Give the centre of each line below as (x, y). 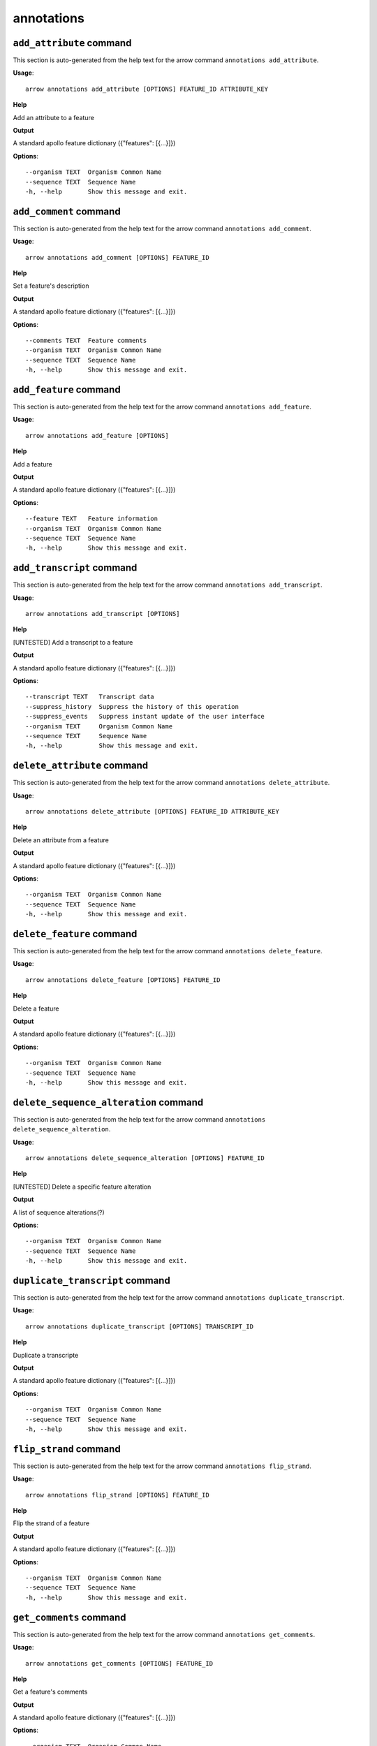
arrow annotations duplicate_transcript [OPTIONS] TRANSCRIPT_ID (140, 1326)
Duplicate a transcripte (46, 1355)
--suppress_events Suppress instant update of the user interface (145, 717)
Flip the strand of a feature (51, 1523)
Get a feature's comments (50, 1692)
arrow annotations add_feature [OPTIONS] (97, 435)
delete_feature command (75, 933)
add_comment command (67, 211)
